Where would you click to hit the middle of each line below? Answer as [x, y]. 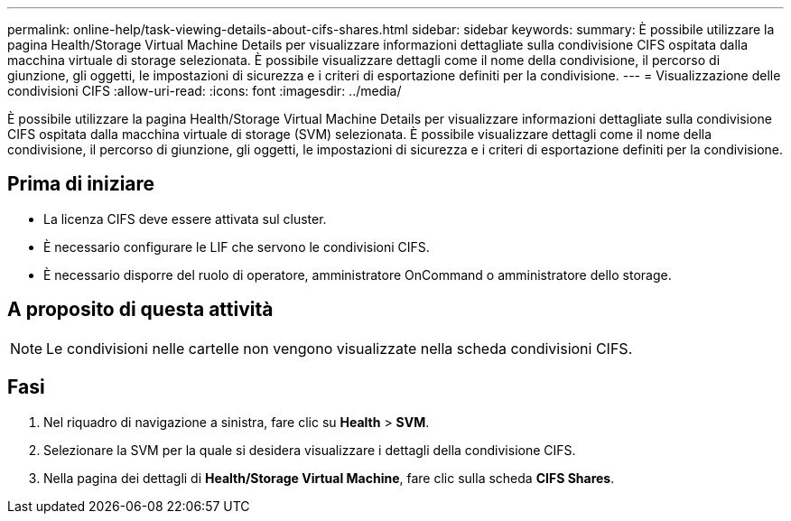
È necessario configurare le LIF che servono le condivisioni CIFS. [237, 247]
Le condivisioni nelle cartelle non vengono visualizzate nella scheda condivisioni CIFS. [340, 348]
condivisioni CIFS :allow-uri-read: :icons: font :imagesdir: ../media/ [205, 91]
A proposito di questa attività [140, 310]
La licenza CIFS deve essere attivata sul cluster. [185, 219]
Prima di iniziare [81, 184]
